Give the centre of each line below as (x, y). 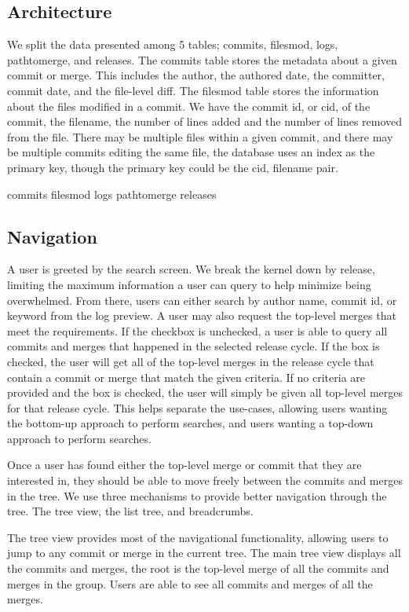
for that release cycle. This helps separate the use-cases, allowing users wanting (197, 407)
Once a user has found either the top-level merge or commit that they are (184, 465)
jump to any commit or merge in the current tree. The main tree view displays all (204, 553)
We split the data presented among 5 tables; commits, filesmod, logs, (173, 44)
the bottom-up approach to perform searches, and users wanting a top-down (190, 423)
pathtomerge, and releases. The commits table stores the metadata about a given (202, 59)
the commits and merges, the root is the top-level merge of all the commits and (198, 568)
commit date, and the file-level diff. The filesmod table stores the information (193, 90)
